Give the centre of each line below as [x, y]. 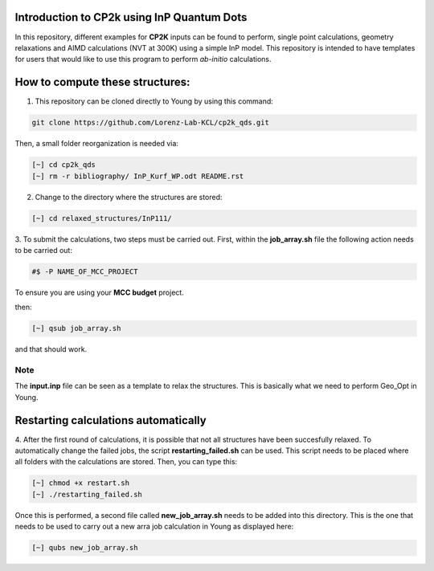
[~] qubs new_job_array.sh [85, 548]
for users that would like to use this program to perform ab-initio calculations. [143, 59]
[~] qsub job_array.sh [76, 328]
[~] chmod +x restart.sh [81, 483]
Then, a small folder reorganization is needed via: [96, 144]
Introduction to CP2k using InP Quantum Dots [131, 17]
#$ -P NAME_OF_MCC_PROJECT [85, 271]
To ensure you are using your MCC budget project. [99, 292]
